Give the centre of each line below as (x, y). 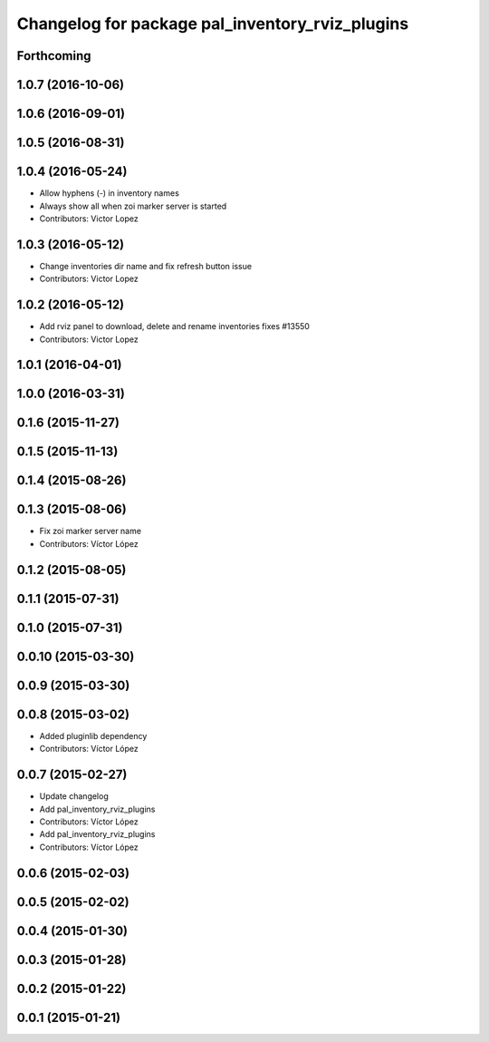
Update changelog (74, 796)
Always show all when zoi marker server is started (133, 206)
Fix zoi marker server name (91, 531)
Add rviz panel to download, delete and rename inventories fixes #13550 (174, 326)
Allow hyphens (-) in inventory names (110, 193)
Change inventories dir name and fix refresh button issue (146, 266)
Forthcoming (54, 56)
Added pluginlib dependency (93, 735)
